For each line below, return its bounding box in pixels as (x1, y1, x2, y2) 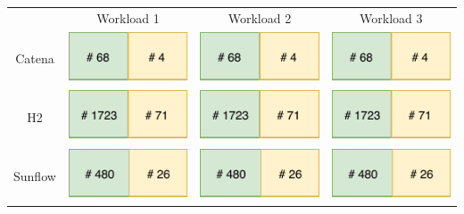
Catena (15, 49, 54, 68)
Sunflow (13, 166, 56, 185)
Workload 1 (96, 8, 160, 27)
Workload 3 (360, 8, 423, 27)
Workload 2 (228, 8, 292, 27)
